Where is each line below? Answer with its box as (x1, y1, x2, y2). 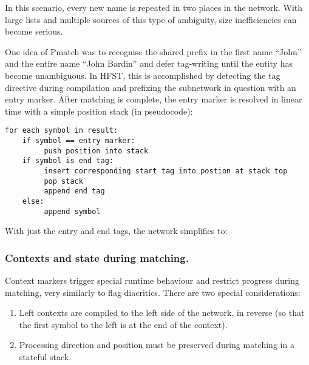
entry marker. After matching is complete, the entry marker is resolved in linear (5, 93, 302, 105)
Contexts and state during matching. (5, 250, 189, 265)
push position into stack (44, 146, 149, 155)
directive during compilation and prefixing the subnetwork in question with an (5, 81, 296, 93)
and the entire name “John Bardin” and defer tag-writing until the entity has (5, 57, 293, 70)
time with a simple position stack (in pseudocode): (5, 104, 193, 117)
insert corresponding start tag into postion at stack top (44, 166, 288, 175)
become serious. (5, 25, 63, 38)
